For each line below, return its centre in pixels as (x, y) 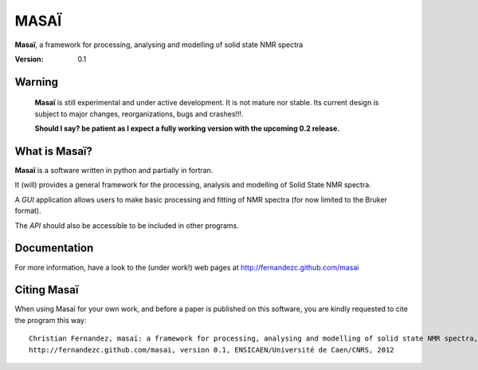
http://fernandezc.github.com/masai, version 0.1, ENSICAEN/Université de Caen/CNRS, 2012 (212, 350)
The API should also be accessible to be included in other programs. (127, 225)
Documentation (54, 248)
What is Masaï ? (54, 151)
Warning (37, 82)
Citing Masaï (47, 290)
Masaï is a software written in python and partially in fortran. (114, 171)
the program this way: (51, 320)
